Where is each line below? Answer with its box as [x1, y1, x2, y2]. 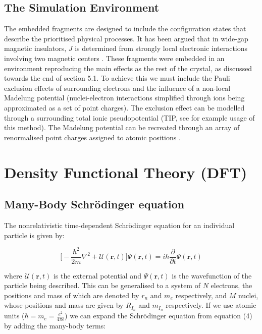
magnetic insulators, [4, 43, 67, 53]
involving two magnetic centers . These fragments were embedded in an [4, 52, 225, 63]
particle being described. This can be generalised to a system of [4, 280, 200, 291]
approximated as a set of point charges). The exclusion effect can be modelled [4, 102, 245, 113]
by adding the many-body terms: [4, 320, 106, 331]
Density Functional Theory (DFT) [4, 161, 247, 182]
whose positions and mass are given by [4, 300, 124, 310]
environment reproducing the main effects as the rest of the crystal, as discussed [4, 63, 252, 73]
